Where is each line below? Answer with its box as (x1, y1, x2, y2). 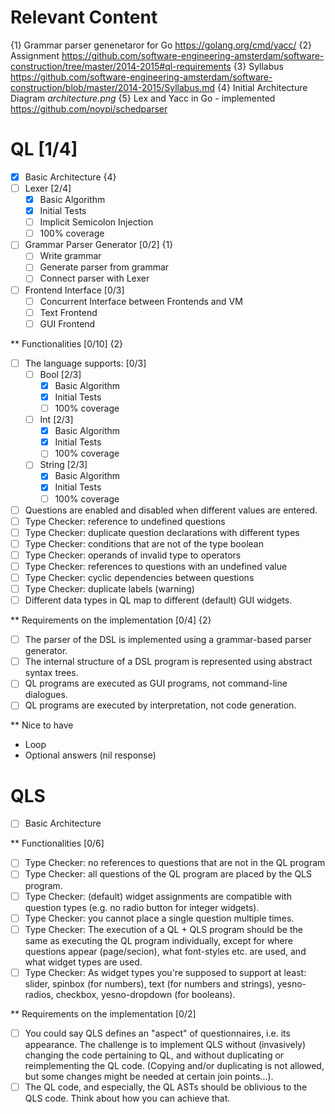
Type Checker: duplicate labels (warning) (24, 583, 195, 595)
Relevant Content (10, 6, 158, 29)
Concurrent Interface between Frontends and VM (39, 295, 243, 307)
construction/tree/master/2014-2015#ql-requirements (10, 60, 232, 72)
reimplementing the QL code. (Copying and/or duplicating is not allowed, (24, 1059, 325, 1071)
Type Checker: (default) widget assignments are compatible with (24, 890, 292, 902)
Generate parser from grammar (39, 261, 170, 273)
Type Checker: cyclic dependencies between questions (24, 571, 255, 583)
